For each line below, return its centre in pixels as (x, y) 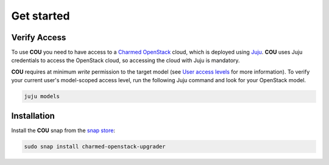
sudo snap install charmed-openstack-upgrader (95, 146)
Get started (41, 16)
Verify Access (39, 37)
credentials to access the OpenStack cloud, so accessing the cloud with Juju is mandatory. (126, 60)
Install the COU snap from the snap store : (63, 130)
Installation (33, 116)
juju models (42, 97)
